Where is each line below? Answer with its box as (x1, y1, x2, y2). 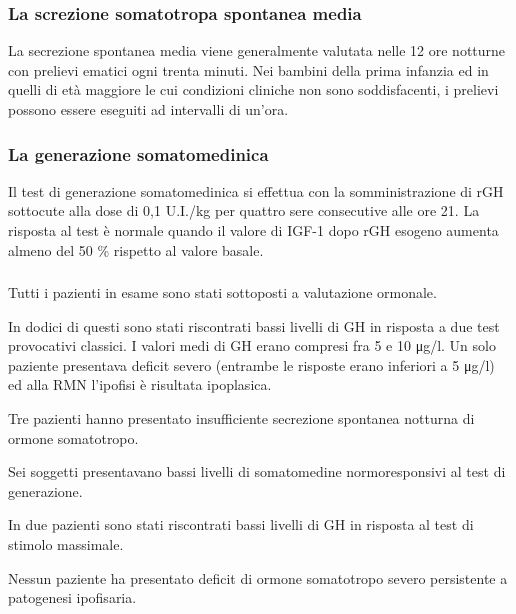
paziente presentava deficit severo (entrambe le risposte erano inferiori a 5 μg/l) (8, 354, 495, 375)
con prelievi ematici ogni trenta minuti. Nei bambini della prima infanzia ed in (8, 59, 489, 80)
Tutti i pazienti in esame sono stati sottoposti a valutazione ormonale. (8, 282, 437, 303)
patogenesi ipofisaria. (8, 587, 137, 608)
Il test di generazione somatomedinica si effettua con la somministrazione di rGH (8, 180, 504, 201)
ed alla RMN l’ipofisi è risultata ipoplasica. (8, 374, 272, 395)
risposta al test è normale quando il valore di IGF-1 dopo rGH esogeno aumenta (8, 220, 499, 240)
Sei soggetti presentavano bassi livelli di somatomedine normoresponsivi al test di (8, 461, 506, 482)
